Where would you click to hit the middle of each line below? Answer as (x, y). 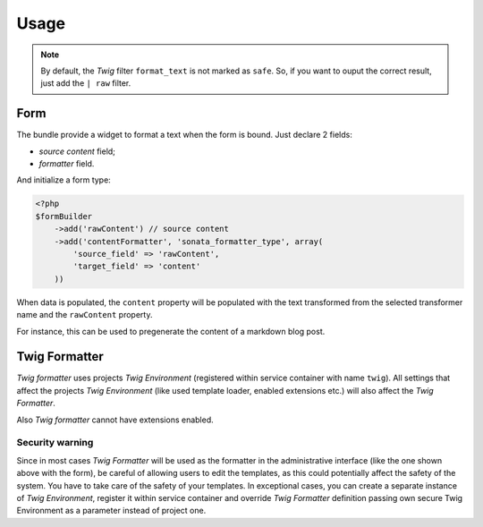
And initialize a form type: (64, 180)
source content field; (77, 151)
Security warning (55, 443)
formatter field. (67, 164)
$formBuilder (64, 216)
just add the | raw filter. (86, 83)
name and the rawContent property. (85, 315)
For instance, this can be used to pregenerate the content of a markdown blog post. (171, 331)
